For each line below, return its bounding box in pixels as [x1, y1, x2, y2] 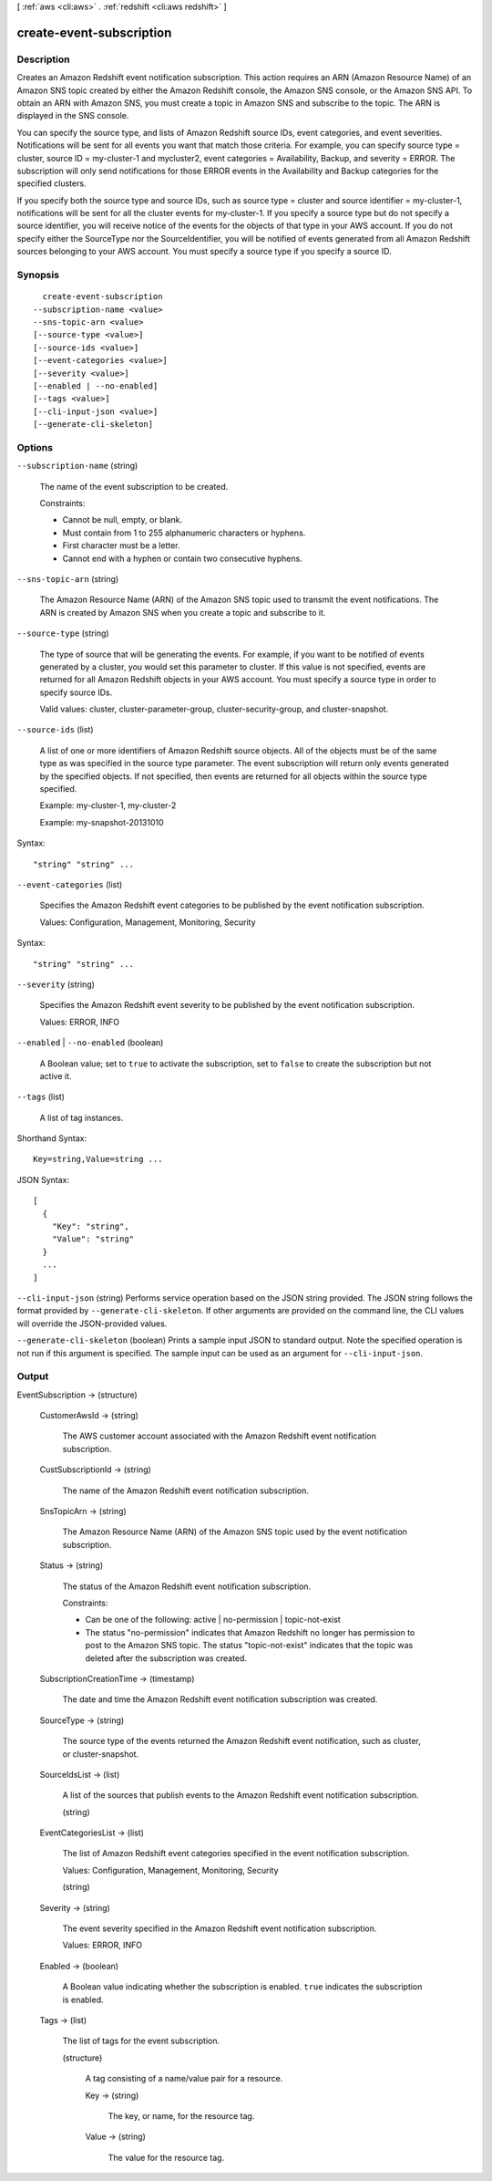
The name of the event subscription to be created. [39, 481, 229, 492]
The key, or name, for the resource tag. [108, 2110, 255, 2121]
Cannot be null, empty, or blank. [62, 514, 183, 525]
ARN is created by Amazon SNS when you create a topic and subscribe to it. [39, 607, 326, 618]
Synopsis [16, 269, 59, 281]
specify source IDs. [39, 687, 113, 698]
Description [16, 53, 70, 66]
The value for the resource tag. [108, 2152, 225, 2163]
